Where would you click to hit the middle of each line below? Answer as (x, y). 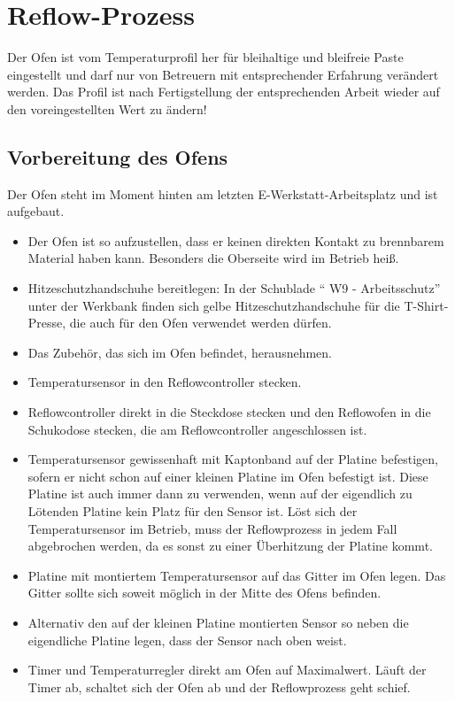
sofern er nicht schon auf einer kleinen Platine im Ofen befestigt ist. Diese (228, 476)
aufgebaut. (36, 211)
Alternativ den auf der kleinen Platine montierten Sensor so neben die (218, 622)
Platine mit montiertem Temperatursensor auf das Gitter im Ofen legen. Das (237, 575)
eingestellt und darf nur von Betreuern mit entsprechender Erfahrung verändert (223, 74)
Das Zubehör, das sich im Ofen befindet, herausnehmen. (180, 352)
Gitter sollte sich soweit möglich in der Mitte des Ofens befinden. (204, 593)
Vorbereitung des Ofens (118, 156)
